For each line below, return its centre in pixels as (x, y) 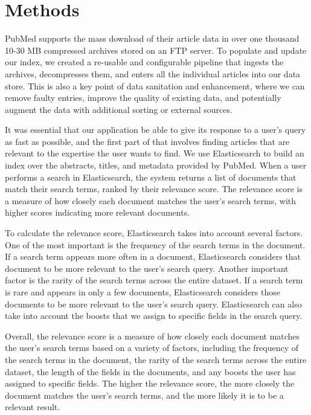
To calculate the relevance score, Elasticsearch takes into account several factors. (154, 233)
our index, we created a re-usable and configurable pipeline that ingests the (144, 62)
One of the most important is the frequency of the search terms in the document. (155, 244)
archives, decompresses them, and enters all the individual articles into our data (153, 73)
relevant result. (33, 407)
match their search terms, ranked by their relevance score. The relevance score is (154, 189)
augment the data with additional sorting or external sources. (119, 109)
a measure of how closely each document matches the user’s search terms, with (151, 200)
